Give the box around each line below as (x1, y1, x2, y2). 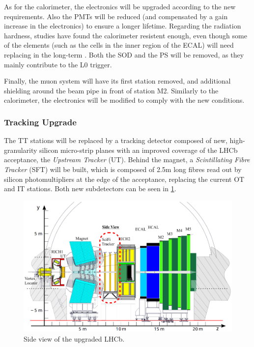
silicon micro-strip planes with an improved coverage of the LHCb (39, 145, 238, 155)
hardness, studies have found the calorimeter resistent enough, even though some (4, 30, 247, 40)
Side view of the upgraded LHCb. (24, 333, 125, 344)
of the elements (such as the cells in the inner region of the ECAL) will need (4, 40, 234, 50)
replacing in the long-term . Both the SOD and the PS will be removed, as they (4, 49, 244, 59)
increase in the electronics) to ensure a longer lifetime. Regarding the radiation (4, 21, 241, 31)
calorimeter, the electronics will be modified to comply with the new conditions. (4, 95, 245, 105)
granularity (4, 145, 37, 155)
